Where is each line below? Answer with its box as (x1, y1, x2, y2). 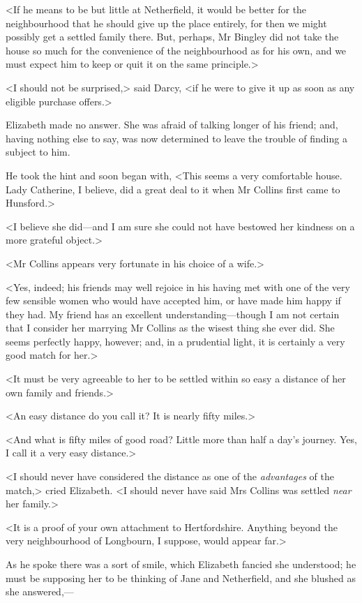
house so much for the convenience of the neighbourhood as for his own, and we (6, 43, 347, 57)
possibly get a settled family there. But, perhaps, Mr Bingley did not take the (6, 29, 339, 44)
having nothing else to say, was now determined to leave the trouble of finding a (6, 131, 347, 145)
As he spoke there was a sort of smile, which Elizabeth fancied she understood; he (6, 557, 356, 571)
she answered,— (6, 584, 74, 599)
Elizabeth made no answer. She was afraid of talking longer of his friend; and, (6, 117, 338, 132)
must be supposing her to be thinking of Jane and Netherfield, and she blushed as (6, 570, 356, 585)
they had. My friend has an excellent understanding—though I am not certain (6, 306, 340, 321)
